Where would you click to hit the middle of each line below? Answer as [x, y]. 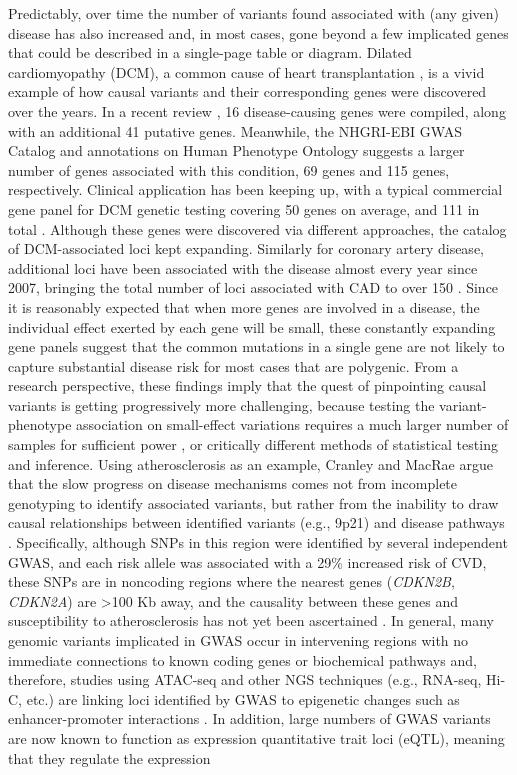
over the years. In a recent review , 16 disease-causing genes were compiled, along [257, 110]
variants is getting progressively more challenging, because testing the [221, 404]
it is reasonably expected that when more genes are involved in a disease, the [244, 306]
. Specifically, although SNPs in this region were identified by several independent [258, 542]
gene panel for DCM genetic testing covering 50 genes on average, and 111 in [244, 208]
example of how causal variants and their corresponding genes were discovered [247, 91]
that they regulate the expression [109, 757]
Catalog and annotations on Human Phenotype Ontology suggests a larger [236, 150]
